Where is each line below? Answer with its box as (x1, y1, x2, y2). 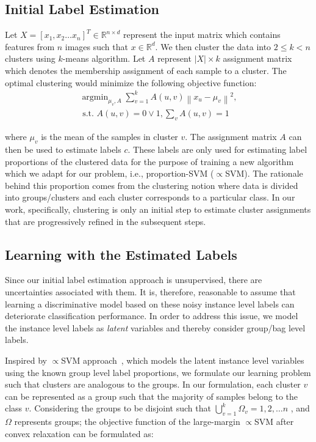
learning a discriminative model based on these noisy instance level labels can (5, 297, 295, 310)
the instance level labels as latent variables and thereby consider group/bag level (5, 321, 306, 334)
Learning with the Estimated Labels (5, 245, 237, 263)
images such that (65, 40, 128, 53)
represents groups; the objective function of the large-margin (14, 415, 240, 428)
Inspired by (5, 354, 47, 366)
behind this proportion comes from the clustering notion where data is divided (5, 179, 298, 191)
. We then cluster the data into (155, 40, 271, 53)
